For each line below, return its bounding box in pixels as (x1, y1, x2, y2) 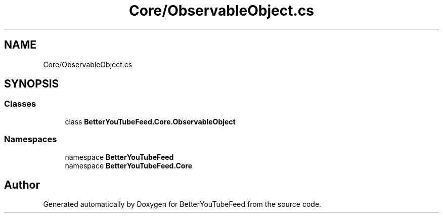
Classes (4, 99, 36, 109)
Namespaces (4, 134, 57, 145)
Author (4, 178, 40, 191)
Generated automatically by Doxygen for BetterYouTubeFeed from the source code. (43, 200, 322, 209)
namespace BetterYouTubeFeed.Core (65, 161, 193, 170)
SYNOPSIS (4, 77, 59, 91)
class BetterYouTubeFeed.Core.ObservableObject (65, 117, 236, 126)
